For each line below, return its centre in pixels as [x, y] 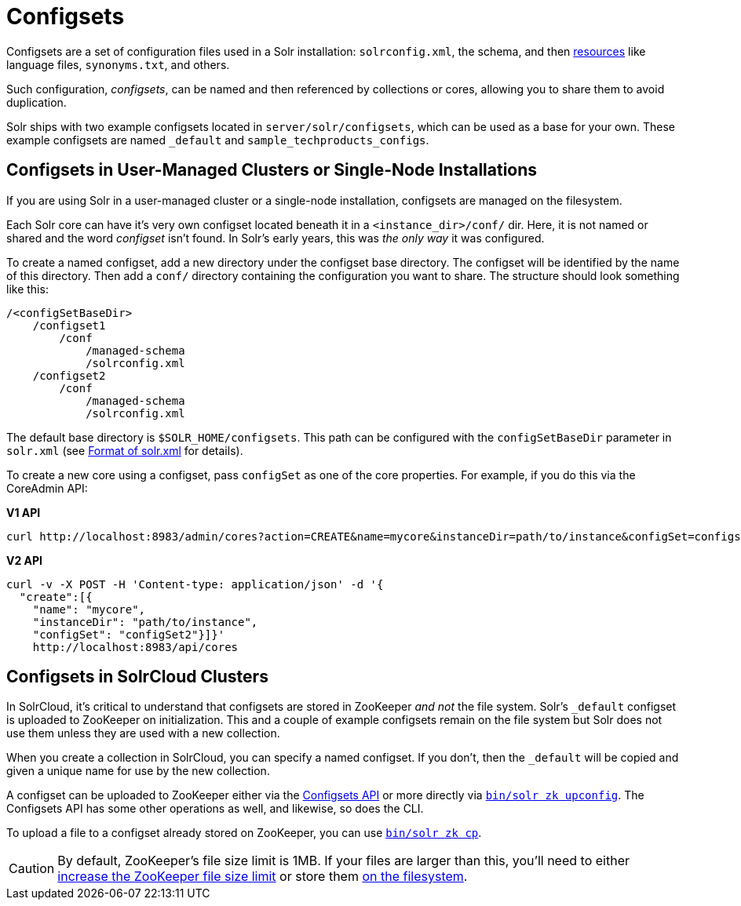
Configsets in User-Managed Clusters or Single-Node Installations [272, 170]
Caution [32, 869]
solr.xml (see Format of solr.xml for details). [125, 450]
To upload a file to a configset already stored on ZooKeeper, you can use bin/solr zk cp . [244, 833]
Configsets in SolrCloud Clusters [137, 677]
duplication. [37, 102]
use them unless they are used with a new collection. [143, 733]
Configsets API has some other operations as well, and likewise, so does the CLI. [215, 809]
